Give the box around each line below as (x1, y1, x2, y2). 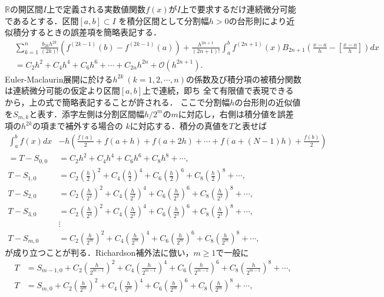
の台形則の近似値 (234, 96, 301, 108)
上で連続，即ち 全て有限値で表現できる (143, 84, 294, 97)
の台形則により (229, 14, 287, 27)
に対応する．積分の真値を (130, 120, 229, 132)
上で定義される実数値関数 (47, 3, 146, 15)
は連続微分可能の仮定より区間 (5, 84, 120, 97)
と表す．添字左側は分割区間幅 (29, 107, 144, 120)
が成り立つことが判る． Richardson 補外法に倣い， (5, 246, 194, 258)
